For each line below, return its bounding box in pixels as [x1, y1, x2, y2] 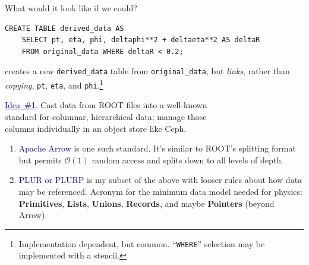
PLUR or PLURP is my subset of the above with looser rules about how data [18, 173, 302, 186]
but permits [18, 153, 62, 166]
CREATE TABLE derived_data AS [5, 24, 124, 33]
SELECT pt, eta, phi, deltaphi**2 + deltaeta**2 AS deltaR [21, 36, 260, 45]
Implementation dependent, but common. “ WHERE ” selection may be [18, 237, 265, 250]
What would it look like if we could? [5, 2, 137, 14]
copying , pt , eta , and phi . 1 [5, 77, 103, 91]
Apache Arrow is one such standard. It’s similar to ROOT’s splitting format [18, 142, 296, 154]
